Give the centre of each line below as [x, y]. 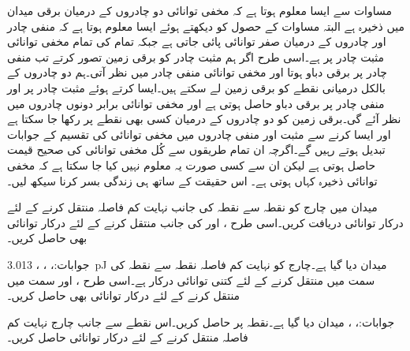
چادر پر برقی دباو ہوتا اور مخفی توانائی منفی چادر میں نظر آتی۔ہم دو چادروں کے [197, 72]
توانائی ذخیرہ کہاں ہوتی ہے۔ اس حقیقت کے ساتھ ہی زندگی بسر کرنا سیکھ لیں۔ [192, 180]
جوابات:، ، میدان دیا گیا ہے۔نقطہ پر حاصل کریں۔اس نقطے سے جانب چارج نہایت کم [201, 321]
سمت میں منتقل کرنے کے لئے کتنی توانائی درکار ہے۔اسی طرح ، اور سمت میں [191, 280]
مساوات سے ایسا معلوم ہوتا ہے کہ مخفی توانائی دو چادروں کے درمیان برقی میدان [200, 10]
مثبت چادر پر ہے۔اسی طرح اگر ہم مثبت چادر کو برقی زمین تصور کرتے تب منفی [196, 56]
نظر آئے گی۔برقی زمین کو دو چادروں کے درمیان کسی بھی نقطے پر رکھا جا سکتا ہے [204, 119]
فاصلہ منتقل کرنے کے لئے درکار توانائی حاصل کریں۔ [128, 337]
